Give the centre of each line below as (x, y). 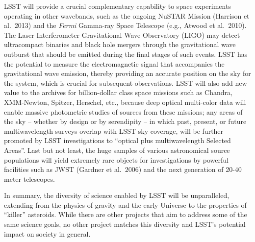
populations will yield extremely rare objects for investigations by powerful (116, 159)
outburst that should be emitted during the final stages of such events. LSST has (126, 54)
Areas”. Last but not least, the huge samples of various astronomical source (117, 150)
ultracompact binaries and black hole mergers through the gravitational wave (120, 44)
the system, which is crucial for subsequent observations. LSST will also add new (126, 83)
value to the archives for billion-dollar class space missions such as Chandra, (118, 92)
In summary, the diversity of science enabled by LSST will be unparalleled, (117, 195)
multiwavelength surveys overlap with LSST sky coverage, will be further (114, 131)
